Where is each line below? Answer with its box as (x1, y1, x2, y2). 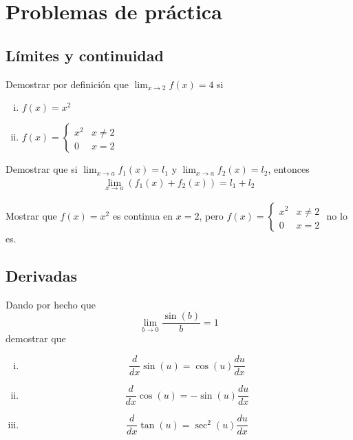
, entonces (268, 162, 310, 176)
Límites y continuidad (6, 44, 164, 65)
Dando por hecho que (6, 297, 96, 311)
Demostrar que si (6, 162, 78, 176)
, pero (199, 209, 224, 223)
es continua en (112, 209, 173, 223)
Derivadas (6, 265, 78, 286)
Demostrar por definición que (6, 76, 129, 91)
